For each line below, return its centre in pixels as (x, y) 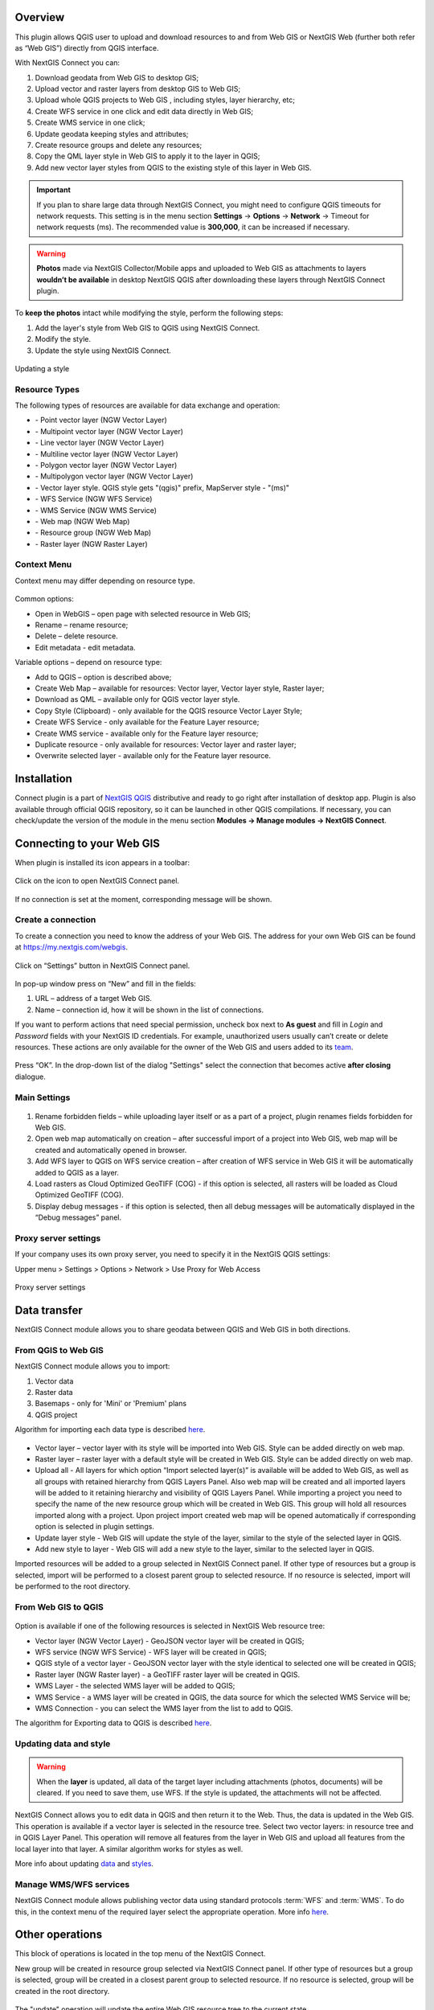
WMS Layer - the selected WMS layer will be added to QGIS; (135, 1686)
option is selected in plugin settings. (94, 1527)
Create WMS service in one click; (90, 123)
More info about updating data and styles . (84, 1863)
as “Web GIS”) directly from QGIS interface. (87, 47)
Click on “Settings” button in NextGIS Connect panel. (102, 966)
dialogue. (30, 1077)
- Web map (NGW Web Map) (82, 521)
